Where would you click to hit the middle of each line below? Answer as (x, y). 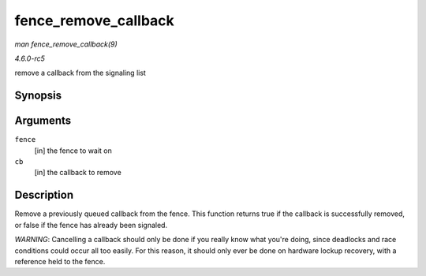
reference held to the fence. (60, 261)
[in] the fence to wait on (73, 151)
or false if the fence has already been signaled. (91, 225)
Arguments (43, 121)
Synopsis (38, 96)
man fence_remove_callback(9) (66, 44)
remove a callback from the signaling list (80, 73)
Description (44, 195)
